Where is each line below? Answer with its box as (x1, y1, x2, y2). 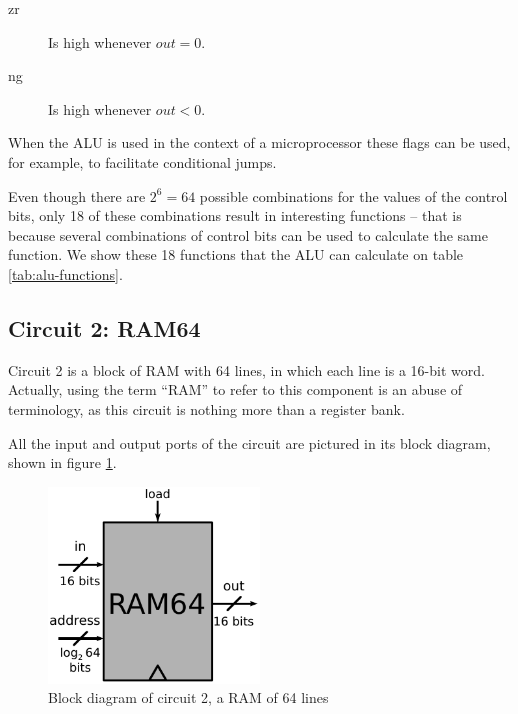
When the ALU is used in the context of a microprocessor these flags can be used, (8, 132, 511, 153)
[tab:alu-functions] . (8, 263, 123, 284)
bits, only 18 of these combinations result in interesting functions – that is (8, 205, 462, 226)
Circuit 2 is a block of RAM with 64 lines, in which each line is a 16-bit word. (8, 359, 485, 380)
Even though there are (8, 185, 146, 206)
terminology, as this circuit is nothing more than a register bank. (8, 398, 405, 419)
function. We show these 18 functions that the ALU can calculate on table (8, 244, 464, 265)
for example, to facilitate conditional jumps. (8, 151, 277, 172)
